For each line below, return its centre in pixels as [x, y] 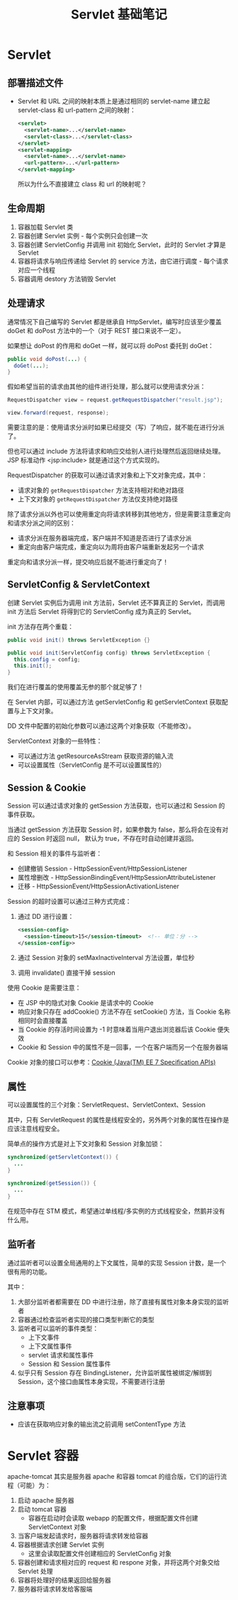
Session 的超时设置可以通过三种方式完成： [69, 901]
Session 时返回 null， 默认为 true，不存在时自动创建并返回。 [109, 838]
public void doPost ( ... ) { [47, 359]
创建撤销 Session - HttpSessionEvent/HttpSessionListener [102, 868]
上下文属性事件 [50, 1346]
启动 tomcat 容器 [42, 1509]
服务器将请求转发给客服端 [55, 1589]
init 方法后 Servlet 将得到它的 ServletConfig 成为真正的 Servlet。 [101, 611]
